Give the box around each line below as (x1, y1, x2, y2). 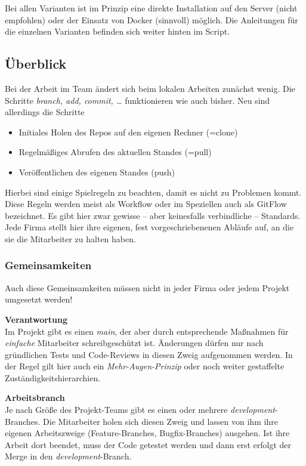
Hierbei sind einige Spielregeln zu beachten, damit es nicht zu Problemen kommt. (5, 186, 302, 198)
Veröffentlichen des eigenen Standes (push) (18, 165, 175, 178)
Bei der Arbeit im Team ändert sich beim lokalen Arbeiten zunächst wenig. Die (5, 82, 295, 94)
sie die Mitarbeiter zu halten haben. (5, 232, 136, 245)
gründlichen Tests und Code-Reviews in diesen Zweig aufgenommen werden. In (5, 348, 293, 360)
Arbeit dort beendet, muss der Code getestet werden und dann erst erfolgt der (5, 438, 292, 450)
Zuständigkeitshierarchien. (5, 371, 101, 384)
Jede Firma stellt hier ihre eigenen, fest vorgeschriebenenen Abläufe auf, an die (5, 221, 294, 233)
